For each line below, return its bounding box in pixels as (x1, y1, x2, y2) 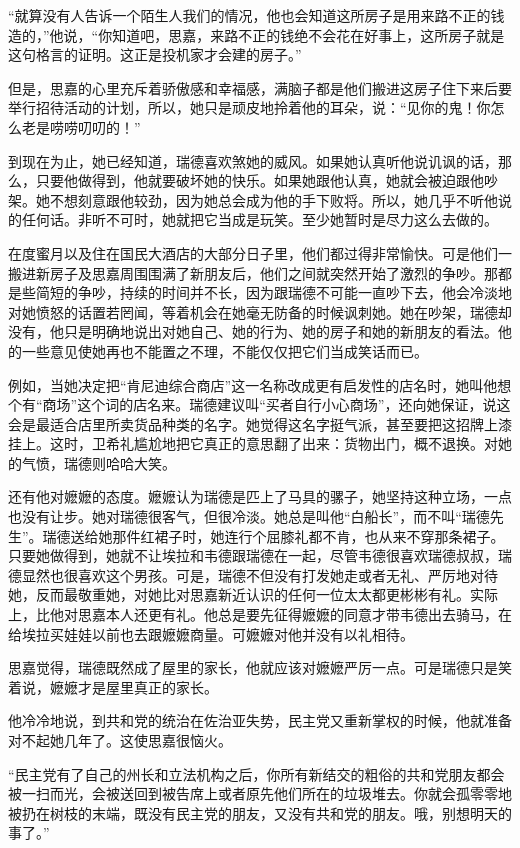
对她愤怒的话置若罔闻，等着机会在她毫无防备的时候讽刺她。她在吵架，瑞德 (8, 301, 498, 322)
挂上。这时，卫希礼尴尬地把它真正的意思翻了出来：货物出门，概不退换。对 (8, 433, 498, 454)
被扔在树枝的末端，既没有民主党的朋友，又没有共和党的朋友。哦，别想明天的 (8, 802, 512, 823)
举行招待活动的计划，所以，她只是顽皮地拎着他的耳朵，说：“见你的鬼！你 (8, 97, 491, 118)
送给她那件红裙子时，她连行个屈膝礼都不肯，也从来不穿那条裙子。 (70, 525, 505, 546)
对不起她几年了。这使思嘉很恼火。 (8, 730, 232, 750)
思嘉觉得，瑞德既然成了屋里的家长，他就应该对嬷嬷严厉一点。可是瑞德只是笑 (8, 657, 512, 678)
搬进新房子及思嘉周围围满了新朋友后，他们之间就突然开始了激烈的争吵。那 (8, 262, 498, 283)
